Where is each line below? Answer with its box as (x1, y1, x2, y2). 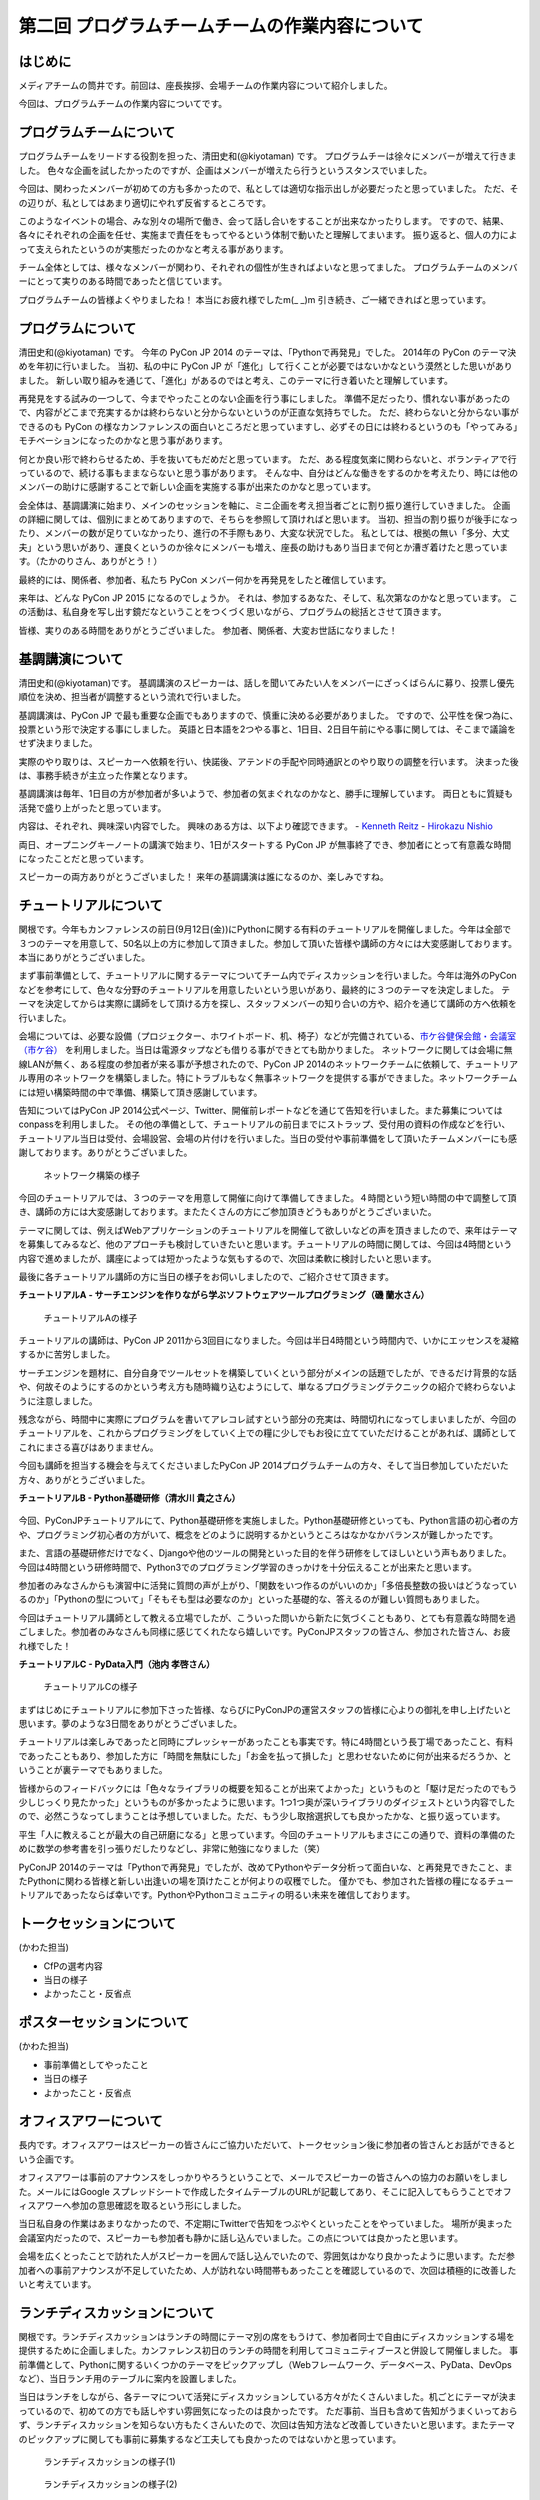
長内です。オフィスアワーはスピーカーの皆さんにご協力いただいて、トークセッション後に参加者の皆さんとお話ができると (18, 2139, 516, 2151)
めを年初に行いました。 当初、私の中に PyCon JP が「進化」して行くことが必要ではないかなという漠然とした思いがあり (18, 360, 513, 372)
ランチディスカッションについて (18, 2304, 215, 2321)
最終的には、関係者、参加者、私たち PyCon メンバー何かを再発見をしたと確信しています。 (18, 573, 392, 585)
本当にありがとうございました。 (18, 951, 150, 964)
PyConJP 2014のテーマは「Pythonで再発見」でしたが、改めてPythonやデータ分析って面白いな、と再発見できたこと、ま (18, 1861, 514, 1873)
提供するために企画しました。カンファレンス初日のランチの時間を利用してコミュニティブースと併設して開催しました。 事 (18, 2345, 519, 2357)
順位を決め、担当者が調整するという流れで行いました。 (18, 691, 247, 703)
